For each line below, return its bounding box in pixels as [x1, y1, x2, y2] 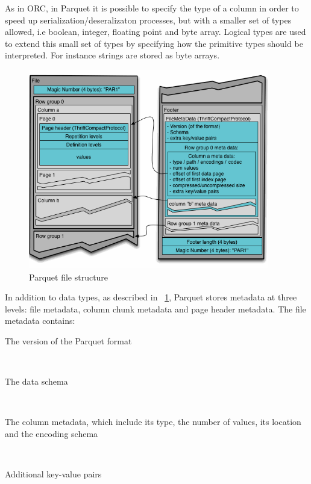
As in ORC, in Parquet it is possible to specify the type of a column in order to [5, 2, 299, 14]
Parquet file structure [29, 270, 108, 283]
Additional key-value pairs [5, 468, 102, 480]
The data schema [5, 375, 68, 388]
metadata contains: [5, 314, 75, 327]
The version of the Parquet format [5, 334, 132, 347]
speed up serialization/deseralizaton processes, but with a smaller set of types [5, 13, 292, 26]
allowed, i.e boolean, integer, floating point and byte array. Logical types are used [5, 25, 306, 38]
